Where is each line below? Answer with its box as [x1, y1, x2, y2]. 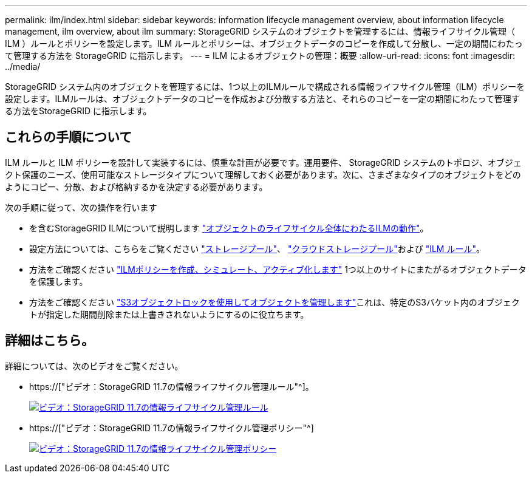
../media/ [5, 61, 41, 72]
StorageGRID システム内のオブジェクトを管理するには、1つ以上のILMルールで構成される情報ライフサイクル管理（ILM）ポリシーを [5, 81, 525, 92]
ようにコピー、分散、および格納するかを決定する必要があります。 [5, 181, 268, 192]
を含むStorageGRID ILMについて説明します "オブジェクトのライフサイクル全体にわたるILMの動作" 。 [29, 222, 429, 233]
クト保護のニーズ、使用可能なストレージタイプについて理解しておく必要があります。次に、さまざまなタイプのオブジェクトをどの [5, 169, 521, 180]
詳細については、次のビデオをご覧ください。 [5, 360, 183, 371]
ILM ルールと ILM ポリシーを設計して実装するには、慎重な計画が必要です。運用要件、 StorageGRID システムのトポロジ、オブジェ [5, 157, 522, 168]
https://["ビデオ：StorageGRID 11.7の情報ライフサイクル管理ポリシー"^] [29, 422, 314, 433]
